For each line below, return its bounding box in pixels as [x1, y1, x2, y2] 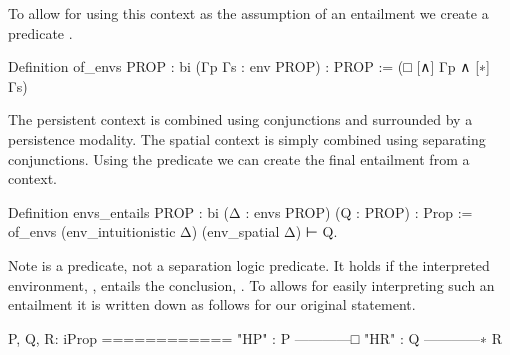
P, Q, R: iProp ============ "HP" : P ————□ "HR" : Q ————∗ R [8, 327, 503, 348]
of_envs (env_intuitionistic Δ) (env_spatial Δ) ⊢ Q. [8, 221, 338, 242]
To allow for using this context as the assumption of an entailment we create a [8, 3, 489, 23]
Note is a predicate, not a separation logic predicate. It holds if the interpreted [8, 254, 490, 275]
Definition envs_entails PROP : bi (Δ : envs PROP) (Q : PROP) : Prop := [8, 201, 473, 222]
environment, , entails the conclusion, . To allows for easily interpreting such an [8, 274, 495, 295]
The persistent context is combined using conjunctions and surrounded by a [8, 109, 473, 130]
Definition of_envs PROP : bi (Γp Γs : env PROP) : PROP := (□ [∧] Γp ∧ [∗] [8, 56, 490, 77]
